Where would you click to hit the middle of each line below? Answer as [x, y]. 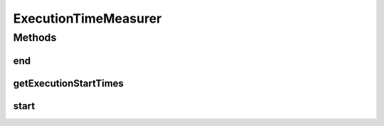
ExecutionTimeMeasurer [87, 18]
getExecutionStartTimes [69, 83]
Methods [35, 38]
